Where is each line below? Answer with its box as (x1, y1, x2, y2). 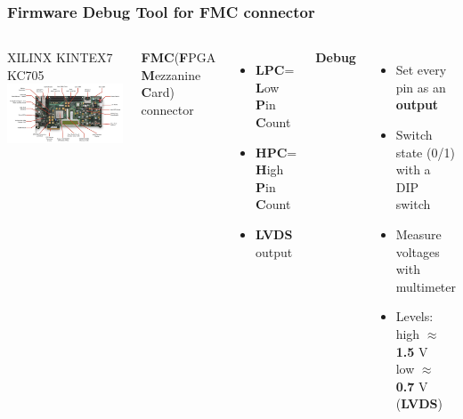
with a (395, 160, 431, 179)
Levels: (395, 307, 434, 326)
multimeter (395, 277, 456, 295)
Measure (395, 224, 442, 243)
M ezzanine (141, 65, 201, 84)
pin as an (395, 77, 446, 96)
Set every (395, 60, 447, 79)
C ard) (141, 83, 175, 101)
